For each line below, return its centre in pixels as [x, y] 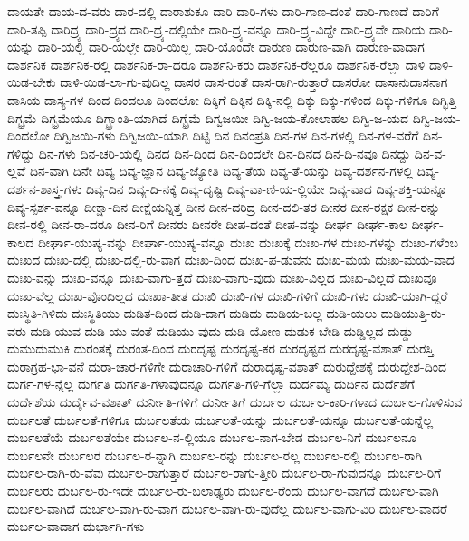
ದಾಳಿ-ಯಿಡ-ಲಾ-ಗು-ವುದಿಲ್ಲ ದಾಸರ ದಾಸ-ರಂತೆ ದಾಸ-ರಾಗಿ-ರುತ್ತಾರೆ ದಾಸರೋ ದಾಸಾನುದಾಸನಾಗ [254, 82]
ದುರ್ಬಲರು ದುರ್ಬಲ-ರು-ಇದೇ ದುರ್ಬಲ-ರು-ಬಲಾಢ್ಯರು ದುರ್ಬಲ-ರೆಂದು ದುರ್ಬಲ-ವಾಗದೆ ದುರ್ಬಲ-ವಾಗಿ [223, 491]
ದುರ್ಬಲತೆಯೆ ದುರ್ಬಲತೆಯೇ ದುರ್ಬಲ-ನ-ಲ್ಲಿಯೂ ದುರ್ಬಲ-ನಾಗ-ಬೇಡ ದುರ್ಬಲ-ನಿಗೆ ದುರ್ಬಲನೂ [212, 437]
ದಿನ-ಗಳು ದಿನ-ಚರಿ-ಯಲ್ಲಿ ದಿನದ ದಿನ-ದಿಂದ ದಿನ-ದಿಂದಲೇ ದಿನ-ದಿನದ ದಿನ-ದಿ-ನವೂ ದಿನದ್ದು [225, 153]
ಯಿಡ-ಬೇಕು [32, 82]
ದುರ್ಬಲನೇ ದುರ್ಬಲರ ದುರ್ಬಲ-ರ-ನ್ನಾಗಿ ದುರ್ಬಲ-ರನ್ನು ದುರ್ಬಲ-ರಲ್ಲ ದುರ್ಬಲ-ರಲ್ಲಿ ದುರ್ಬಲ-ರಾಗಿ [215, 454]
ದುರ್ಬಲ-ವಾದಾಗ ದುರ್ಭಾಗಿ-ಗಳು [76, 526]
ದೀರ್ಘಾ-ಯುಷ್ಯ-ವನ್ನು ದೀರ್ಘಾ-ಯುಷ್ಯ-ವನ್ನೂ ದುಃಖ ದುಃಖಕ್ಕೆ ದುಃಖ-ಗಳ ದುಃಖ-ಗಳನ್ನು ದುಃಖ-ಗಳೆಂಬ [249, 242]
